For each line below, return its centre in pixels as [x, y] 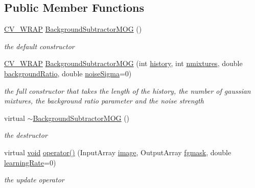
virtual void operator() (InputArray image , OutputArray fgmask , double [118, 152]
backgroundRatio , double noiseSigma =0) [68, 73]
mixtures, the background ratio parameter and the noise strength [104, 101]
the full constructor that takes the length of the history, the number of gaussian [127, 90]
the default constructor [39, 46]
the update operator [34, 180]
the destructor [26, 135]
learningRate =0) [30, 162]
